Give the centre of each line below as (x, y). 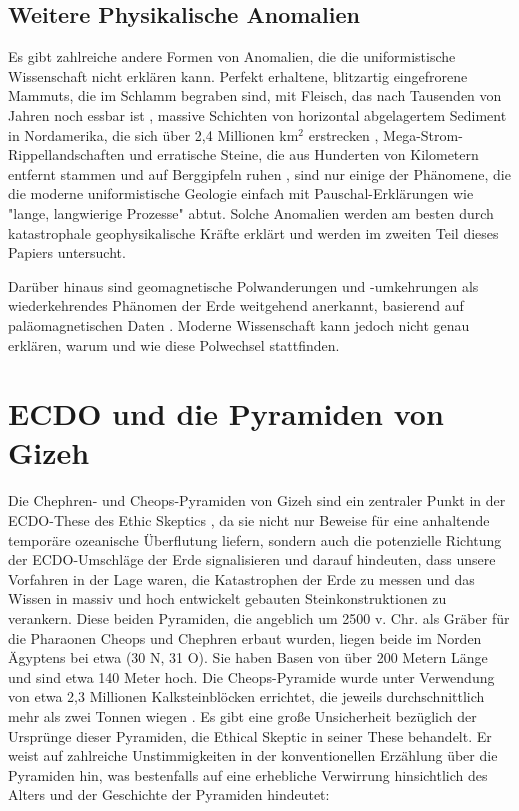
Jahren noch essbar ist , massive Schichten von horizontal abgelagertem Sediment (257, 114)
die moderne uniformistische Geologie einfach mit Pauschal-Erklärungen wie (241, 193)
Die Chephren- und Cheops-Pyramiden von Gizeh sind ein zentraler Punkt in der (257, 500)
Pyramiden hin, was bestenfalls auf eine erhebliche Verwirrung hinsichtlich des (248, 774)
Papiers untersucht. (67, 252)
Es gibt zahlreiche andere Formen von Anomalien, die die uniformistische (232, 56)
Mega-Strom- (423, 134)
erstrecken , (343, 134)
